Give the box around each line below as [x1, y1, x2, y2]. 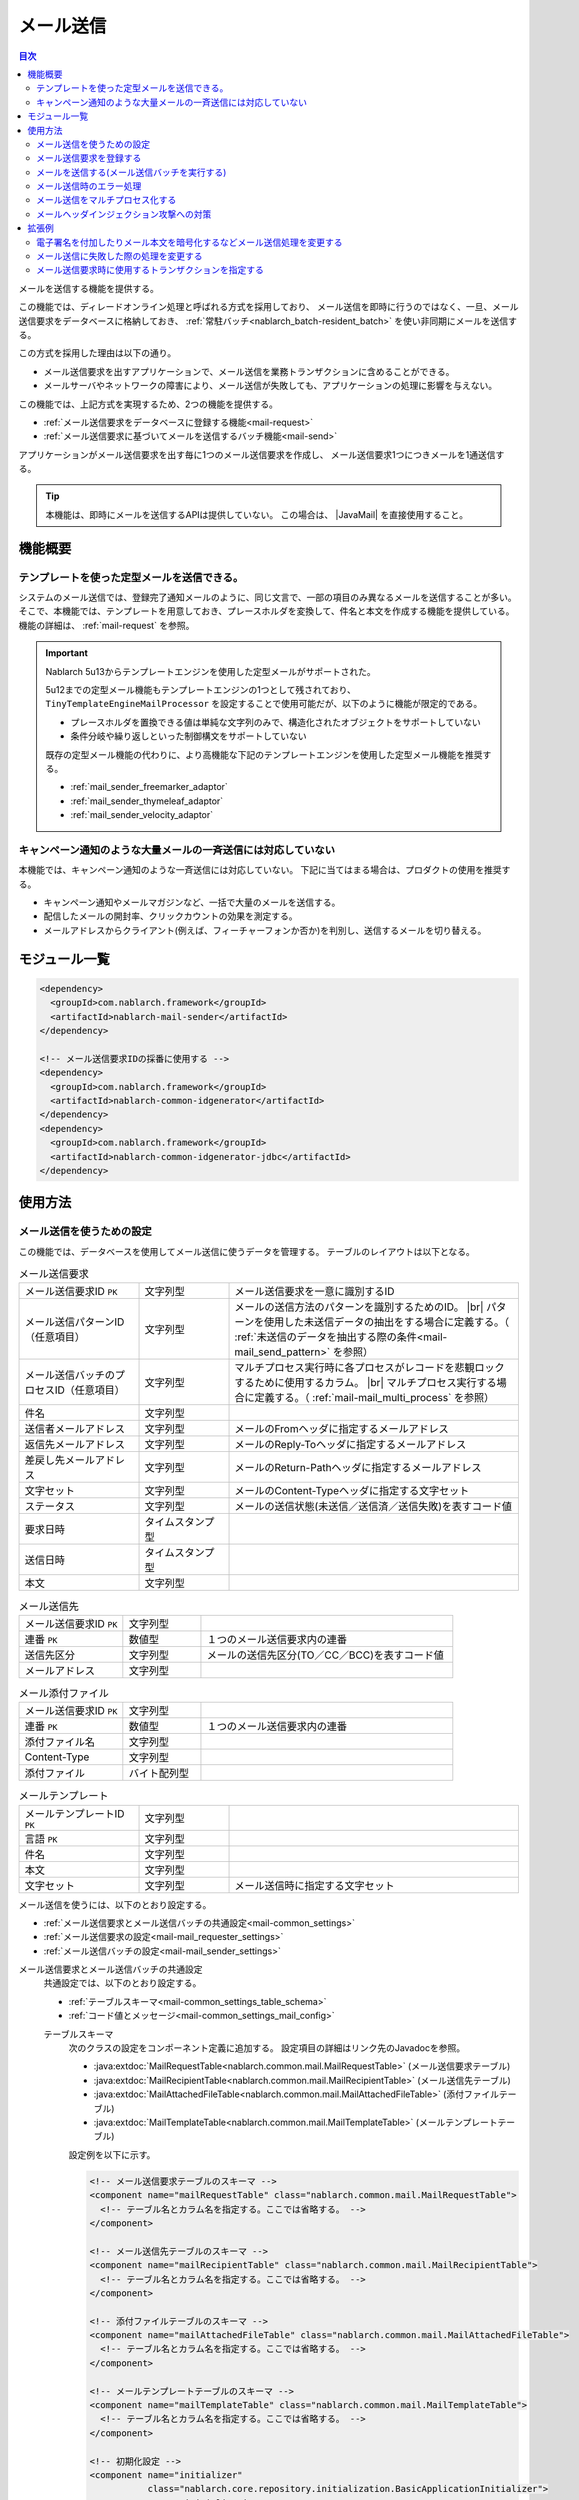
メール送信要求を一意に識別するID [234, 1285, 395, 1299]
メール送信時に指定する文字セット [234, 1878, 395, 1892]
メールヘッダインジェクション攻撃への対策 [36, 208, 212, 220]
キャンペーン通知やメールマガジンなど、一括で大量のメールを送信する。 [43, 896, 341, 909]
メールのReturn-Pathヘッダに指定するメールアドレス [234, 1461, 482, 1475]
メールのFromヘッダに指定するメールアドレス [234, 1422, 449, 1436]
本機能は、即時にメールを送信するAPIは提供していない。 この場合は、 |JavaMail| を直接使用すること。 [45, 508, 469, 520]
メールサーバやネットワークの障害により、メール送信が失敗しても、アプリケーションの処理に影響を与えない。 [43, 380, 498, 392]
